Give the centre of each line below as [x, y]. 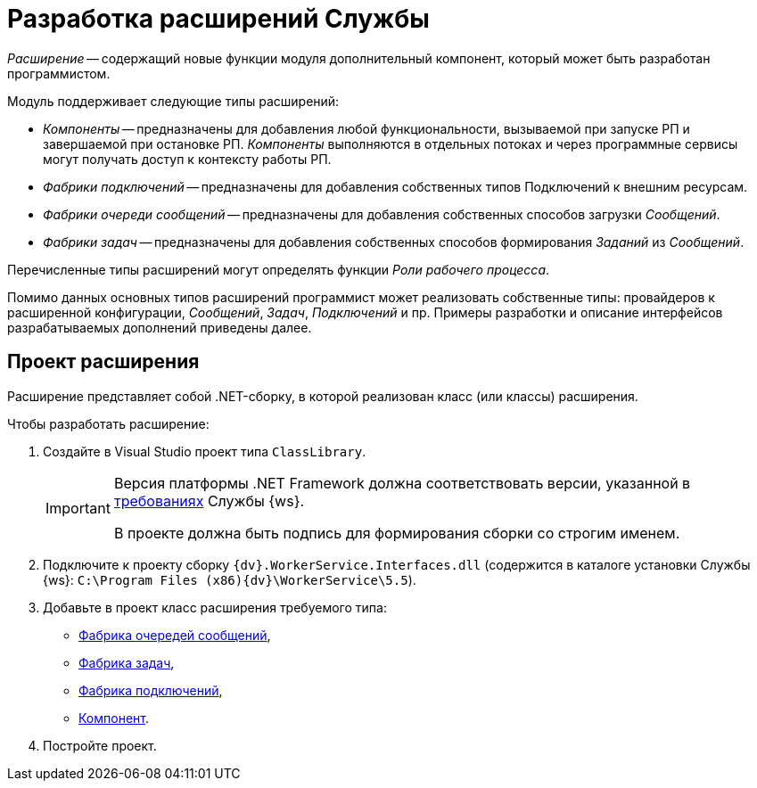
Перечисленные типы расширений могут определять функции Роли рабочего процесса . [279, 269]
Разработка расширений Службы [218, 19]
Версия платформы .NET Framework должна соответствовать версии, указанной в [402, 483]
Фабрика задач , [127, 662]
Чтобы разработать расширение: [108, 423]
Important [78, 508]
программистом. [59, 73]
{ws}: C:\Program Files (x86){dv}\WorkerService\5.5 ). [230, 579]
